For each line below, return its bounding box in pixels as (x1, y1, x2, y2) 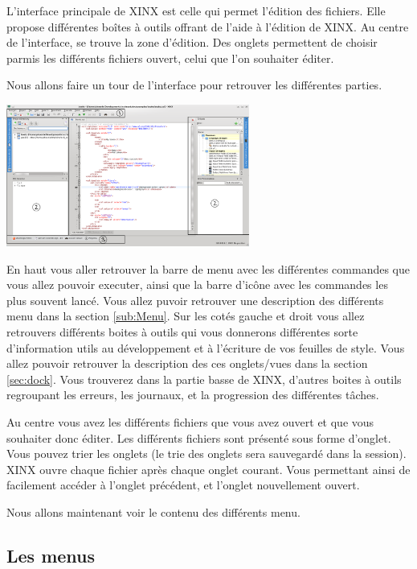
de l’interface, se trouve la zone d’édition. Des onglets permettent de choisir (6, 34, 378, 51)
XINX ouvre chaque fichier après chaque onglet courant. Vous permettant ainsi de (6, 460, 411, 477)
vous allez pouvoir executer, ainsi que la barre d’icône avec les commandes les (6, 276, 388, 293)
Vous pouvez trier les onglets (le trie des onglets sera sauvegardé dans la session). (6, 445, 407, 462)
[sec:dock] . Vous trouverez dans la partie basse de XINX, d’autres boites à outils (6, 370, 402, 387)
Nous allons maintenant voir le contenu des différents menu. (6, 503, 300, 520)
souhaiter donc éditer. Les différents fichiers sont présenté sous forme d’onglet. (6, 429, 391, 446)
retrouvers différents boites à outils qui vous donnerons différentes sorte (6, 323, 358, 340)
